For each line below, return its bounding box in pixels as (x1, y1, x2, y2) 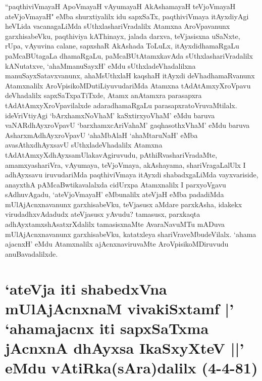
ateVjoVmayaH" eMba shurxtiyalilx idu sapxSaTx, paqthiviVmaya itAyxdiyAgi (5, 11, 249, 21)
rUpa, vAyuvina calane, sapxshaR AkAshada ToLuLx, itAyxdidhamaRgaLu (5, 40, 239, 51)
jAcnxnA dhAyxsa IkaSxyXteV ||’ (5, 338, 244, 358)
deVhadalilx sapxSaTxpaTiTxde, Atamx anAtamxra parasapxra (5, 90, 202, 101)
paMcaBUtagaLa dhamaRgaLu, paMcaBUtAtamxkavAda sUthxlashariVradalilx (5, 50, 253, 61)
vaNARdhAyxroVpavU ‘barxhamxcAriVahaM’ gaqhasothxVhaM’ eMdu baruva (5, 120, 250, 130)
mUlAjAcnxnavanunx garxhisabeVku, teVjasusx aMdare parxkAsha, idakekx (5, 199, 242, 209)
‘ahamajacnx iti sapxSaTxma (5, 318, 209, 338)
